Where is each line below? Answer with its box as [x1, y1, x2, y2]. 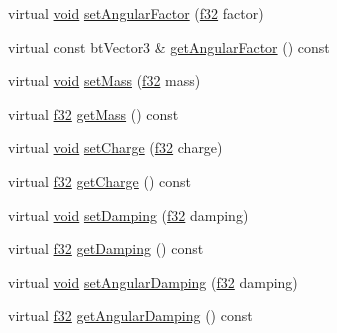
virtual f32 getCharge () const [8, 170, 191, 191]
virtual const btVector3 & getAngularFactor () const [8, 36, 330, 57]
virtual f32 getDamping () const [8, 238, 204, 259]
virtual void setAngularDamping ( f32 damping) [8, 271, 298, 292]
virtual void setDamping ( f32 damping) [8, 204, 249, 225]
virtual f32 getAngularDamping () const [8, 305, 253, 326]
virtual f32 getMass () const [8, 103, 179, 124]
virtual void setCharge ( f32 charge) [8, 137, 223, 158]
